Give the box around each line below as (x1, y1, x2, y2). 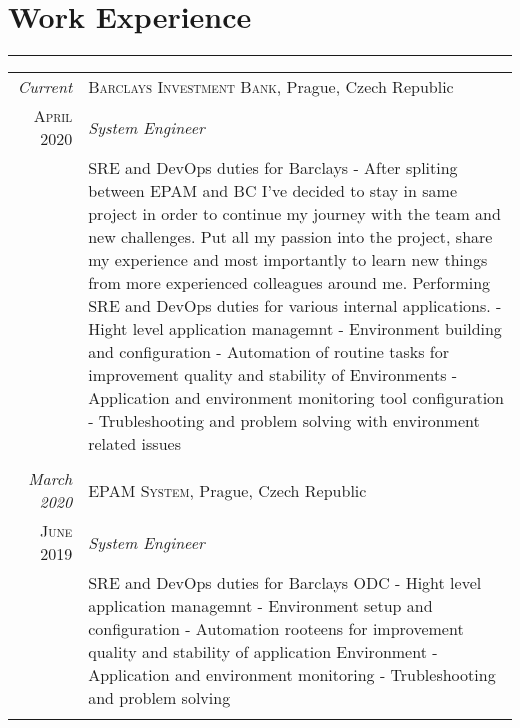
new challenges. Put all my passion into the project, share (88, 225, 493, 249)
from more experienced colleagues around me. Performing (88, 271, 491, 295)
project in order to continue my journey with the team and (88, 202, 501, 226)
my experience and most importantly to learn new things (88, 248, 488, 272)
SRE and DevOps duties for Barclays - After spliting (88, 156, 458, 180)
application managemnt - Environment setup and (88, 594, 433, 618)
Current (17, 75, 73, 99)
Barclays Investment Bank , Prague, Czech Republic (88, 75, 454, 99)
